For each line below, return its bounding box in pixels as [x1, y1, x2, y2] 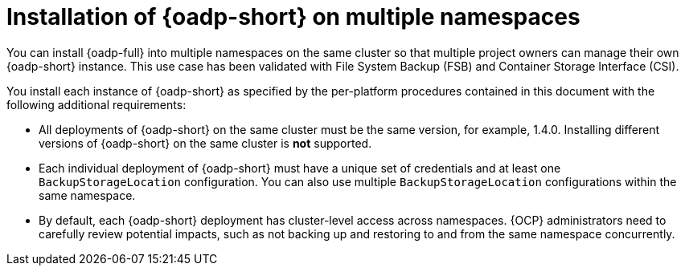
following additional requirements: [6, 97, 187, 112]
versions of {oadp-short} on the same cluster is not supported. [39, 136, 372, 150]
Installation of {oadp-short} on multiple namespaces [6, 3, 580, 30]
